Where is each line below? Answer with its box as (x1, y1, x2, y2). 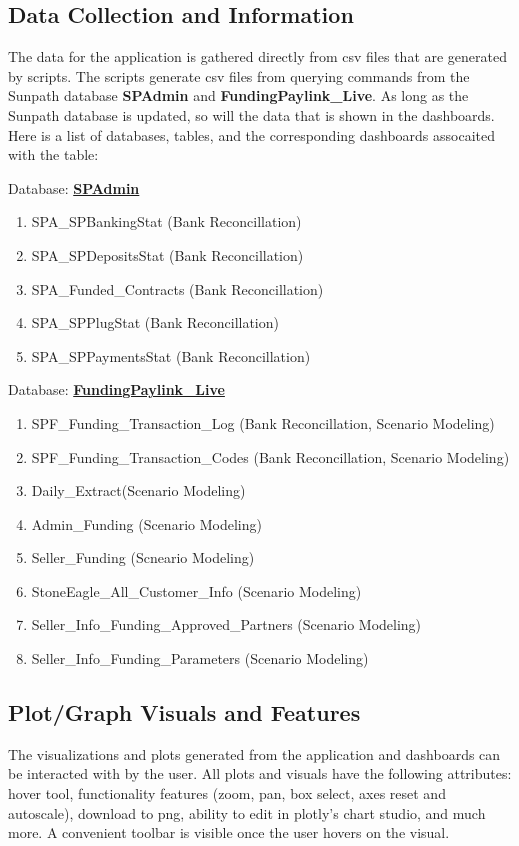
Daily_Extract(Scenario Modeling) (31, 480, 246, 501)
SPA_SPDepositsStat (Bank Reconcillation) (31, 244, 304, 265)
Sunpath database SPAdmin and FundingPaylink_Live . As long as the (8, 85, 469, 106)
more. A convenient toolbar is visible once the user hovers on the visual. (8, 822, 450, 843)
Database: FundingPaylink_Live (8, 379, 225, 400)
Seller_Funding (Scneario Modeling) (31, 547, 255, 568)
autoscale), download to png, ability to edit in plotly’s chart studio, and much (8, 802, 486, 823)
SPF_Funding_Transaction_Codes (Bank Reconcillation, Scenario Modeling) (31, 446, 510, 467)
